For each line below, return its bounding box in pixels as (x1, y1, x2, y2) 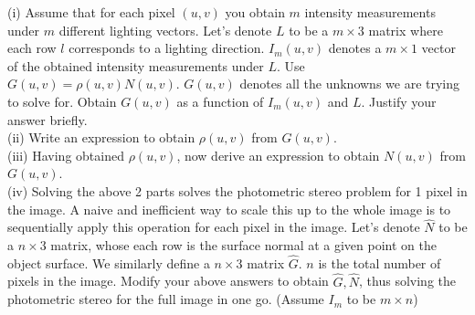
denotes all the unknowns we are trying (239, 74, 460, 93)
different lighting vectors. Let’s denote (58, 20, 272, 39)
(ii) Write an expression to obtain (7, 128, 195, 147)
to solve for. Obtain (7, 91, 117, 110)
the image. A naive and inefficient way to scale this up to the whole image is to (7, 199, 451, 218)
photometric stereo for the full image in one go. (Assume (7, 289, 324, 309)
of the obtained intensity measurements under (7, 56, 264, 75)
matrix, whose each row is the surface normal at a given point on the (50, 235, 437, 254)
